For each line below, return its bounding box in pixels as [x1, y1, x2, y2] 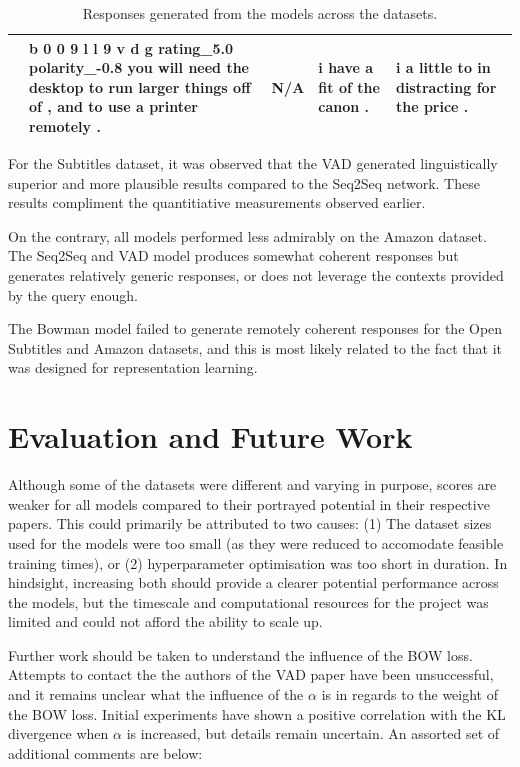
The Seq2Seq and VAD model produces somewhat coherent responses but [8, 245, 459, 266]
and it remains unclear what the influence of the [8, 684, 304, 705]
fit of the [318, 76, 380, 97]
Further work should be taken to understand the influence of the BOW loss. [8, 644, 473, 665]
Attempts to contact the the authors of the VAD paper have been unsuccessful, [8, 664, 494, 685]
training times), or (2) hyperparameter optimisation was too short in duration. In [8, 552, 508, 573]
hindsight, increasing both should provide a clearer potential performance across [8, 572, 499, 593]
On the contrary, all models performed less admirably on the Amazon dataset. [8, 225, 487, 246]
